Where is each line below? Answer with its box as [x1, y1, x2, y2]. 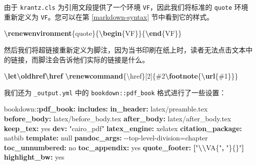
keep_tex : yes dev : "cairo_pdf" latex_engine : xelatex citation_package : [4, 123, 242, 133]
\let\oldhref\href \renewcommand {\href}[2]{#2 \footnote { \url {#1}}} [4, 71, 238, 81]
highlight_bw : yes [4, 152, 65, 162]
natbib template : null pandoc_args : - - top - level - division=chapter [4, 133, 208, 143]
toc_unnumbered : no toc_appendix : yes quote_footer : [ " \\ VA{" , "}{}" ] [4, 142, 244, 152]
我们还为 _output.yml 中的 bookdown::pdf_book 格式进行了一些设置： [4, 87, 226, 97]
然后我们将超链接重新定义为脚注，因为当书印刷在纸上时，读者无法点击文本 [4, 44, 246, 55]
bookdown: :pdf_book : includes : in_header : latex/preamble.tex [4, 104, 208, 114]
